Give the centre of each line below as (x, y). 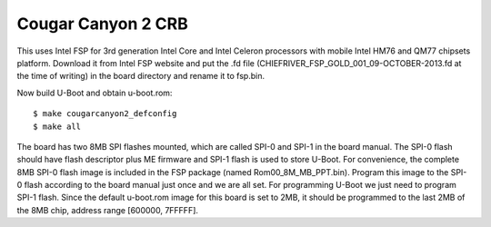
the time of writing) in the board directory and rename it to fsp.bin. (141, 76)
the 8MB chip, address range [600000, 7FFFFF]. (108, 210)
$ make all (57, 126)
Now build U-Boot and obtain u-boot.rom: (95, 93)
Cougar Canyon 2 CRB (102, 24)
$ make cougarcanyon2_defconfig (105, 114)
